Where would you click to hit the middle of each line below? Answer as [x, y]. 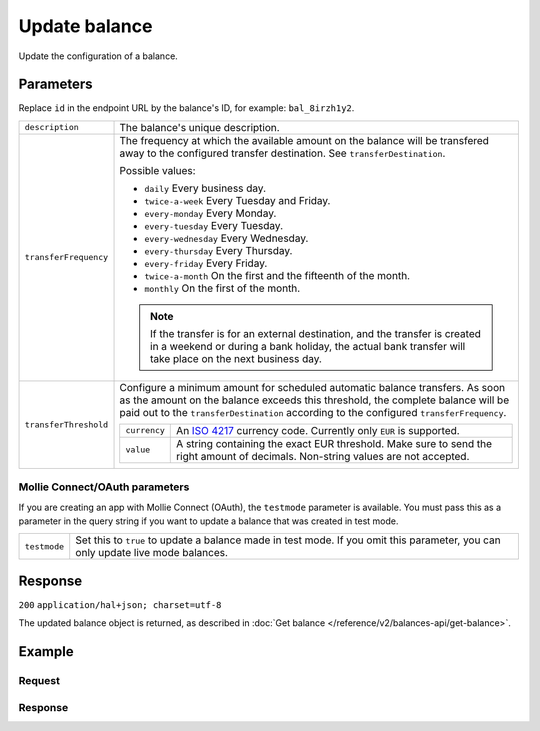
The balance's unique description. [199, 127]
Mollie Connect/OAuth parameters [104, 487]
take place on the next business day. [236, 358]
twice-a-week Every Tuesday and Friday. [237, 200]
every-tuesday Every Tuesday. [214, 225]
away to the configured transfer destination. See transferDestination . [282, 153]
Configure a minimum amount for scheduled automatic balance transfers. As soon [312, 387]
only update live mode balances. [152, 553]
